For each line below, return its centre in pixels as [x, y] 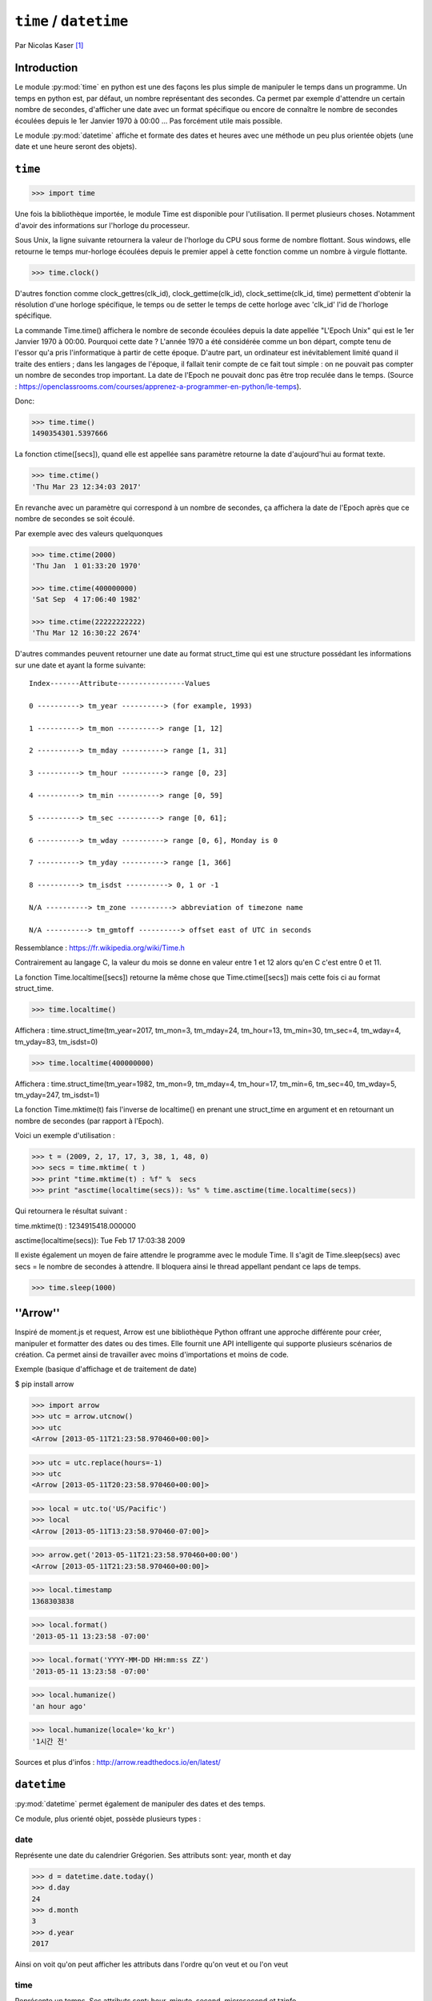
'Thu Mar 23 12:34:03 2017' [86, 487]
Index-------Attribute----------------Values [120, 684]
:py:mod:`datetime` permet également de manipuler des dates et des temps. [140, 1804]
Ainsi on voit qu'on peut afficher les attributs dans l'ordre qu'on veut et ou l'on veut [152, 1964]
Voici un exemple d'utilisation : [65, 1136]
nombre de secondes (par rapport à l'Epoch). [89, 1121]
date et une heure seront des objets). [76, 146]
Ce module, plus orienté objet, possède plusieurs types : [108, 1819]
